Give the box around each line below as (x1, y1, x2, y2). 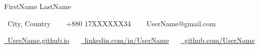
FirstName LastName (4, 1, 71, 11)
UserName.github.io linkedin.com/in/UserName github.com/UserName (7, 35, 255, 45)
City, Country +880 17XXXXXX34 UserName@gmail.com (7, 18, 216, 28)
